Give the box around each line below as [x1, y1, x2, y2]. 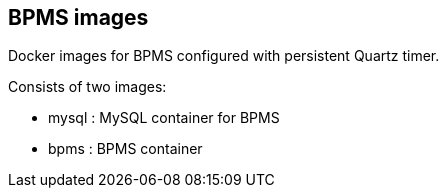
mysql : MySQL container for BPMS [48, 109, 280, 127]
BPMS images [8, 5, 149, 30]
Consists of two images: [8, 78, 167, 96]
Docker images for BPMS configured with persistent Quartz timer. [8, 47, 440, 65]
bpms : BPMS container [48, 140, 203, 158]
